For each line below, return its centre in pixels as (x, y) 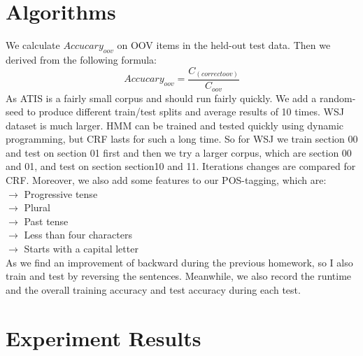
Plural (37, 207)
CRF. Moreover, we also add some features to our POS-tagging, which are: (166, 180)
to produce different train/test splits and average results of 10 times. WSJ (185, 112)
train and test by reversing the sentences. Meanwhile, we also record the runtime (179, 276)
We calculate (33, 45)
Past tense (46, 221)
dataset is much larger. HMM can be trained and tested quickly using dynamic (175, 125)
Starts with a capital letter (81, 249)
